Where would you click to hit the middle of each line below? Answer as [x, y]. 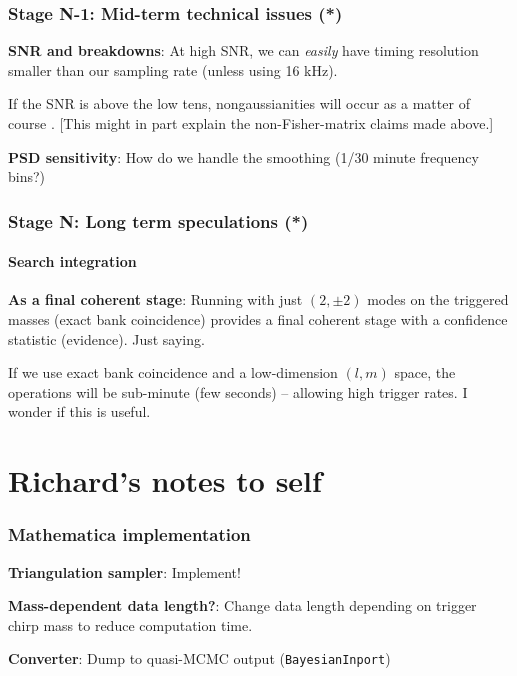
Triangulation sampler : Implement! [124, 571]
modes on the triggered [438, 299]
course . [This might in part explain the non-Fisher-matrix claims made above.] [251, 123]
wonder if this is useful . [79, 411]
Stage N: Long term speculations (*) [158, 220]
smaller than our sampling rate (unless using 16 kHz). [173, 69]
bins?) [27, 176]
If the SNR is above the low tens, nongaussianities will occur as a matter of [239, 103]
